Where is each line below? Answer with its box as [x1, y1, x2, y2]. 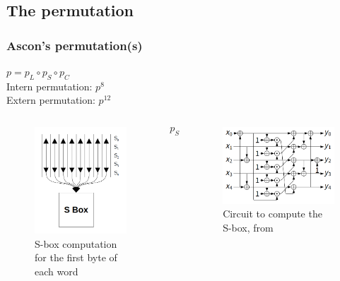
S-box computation [35, 236, 117, 251]
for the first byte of [35, 250, 117, 265]
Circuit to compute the [223, 206, 322, 221]
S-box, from [223, 220, 274, 234]
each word [35, 263, 78, 278]
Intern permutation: [6, 78, 93, 93]
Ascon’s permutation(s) [6, 36, 143, 54]
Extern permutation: [6, 92, 95, 107]
